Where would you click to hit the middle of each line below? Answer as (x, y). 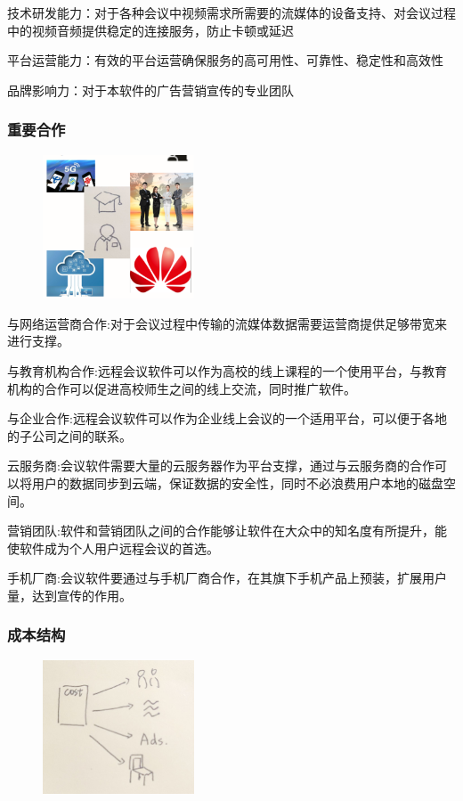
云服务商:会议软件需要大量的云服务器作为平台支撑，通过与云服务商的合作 (221, 466)
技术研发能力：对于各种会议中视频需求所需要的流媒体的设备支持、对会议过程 (231, 12)
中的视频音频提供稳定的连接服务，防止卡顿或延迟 (150, 30)
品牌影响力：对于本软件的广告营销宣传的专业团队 (150, 90)
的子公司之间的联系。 (69, 435)
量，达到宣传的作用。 (69, 595)
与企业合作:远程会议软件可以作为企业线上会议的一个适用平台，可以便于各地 (227, 418)
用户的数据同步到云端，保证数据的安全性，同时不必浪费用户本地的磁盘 (237, 482)
